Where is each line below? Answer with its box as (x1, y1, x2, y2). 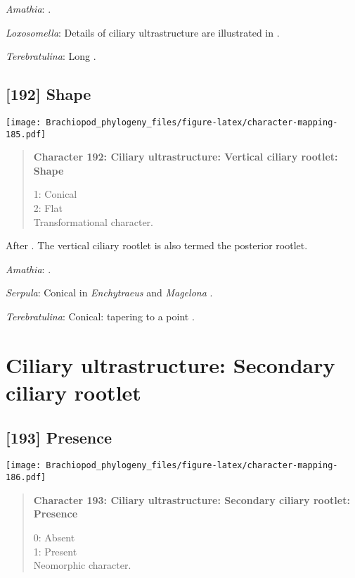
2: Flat (33, 201, 63, 215)
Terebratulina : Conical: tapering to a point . (6, 309, 195, 324)
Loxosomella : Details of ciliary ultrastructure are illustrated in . (6, 25, 280, 39)
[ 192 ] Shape (6, 83, 91, 105)
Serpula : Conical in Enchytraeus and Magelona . (6, 285, 213, 300)
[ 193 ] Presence (6, 426, 112, 448)
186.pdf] (6, 472, 46, 483)
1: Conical (33, 187, 77, 201)
